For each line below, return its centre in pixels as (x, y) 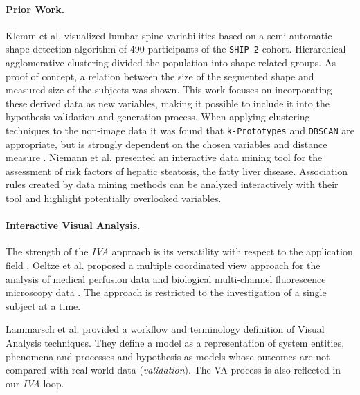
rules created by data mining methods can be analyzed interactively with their (172, 184)
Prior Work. (35, 9)
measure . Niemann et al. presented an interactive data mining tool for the (164, 157)
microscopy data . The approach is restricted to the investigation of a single (166, 292)
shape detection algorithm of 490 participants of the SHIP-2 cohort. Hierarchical (176, 49)
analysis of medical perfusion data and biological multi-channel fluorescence (166, 278)
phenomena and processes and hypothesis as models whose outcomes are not (168, 356)
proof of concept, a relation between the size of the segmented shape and (160, 76)
